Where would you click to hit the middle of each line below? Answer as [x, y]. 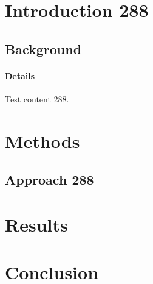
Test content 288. [37, 98]
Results [36, 224]
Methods [42, 140]
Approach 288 [49, 179]
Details [20, 75]
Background [43, 48]
